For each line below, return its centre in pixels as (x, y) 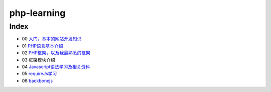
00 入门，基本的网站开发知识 (52, 39)
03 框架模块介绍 (38, 60)
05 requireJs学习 (39, 74)
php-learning (37, 13)
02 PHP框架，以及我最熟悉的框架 (56, 53)
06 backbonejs (37, 81)
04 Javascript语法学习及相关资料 (56, 67)
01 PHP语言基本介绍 (42, 46)
